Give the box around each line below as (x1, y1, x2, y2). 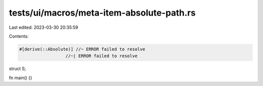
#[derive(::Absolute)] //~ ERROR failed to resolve (19, 46, 146, 52)
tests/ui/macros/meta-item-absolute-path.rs (9, 7, 196, 18)
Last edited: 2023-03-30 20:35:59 (9, 24, 78, 30)
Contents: (9, 33, 29, 39)
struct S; (9, 66, 26, 72)
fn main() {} (9, 75, 33, 81)
